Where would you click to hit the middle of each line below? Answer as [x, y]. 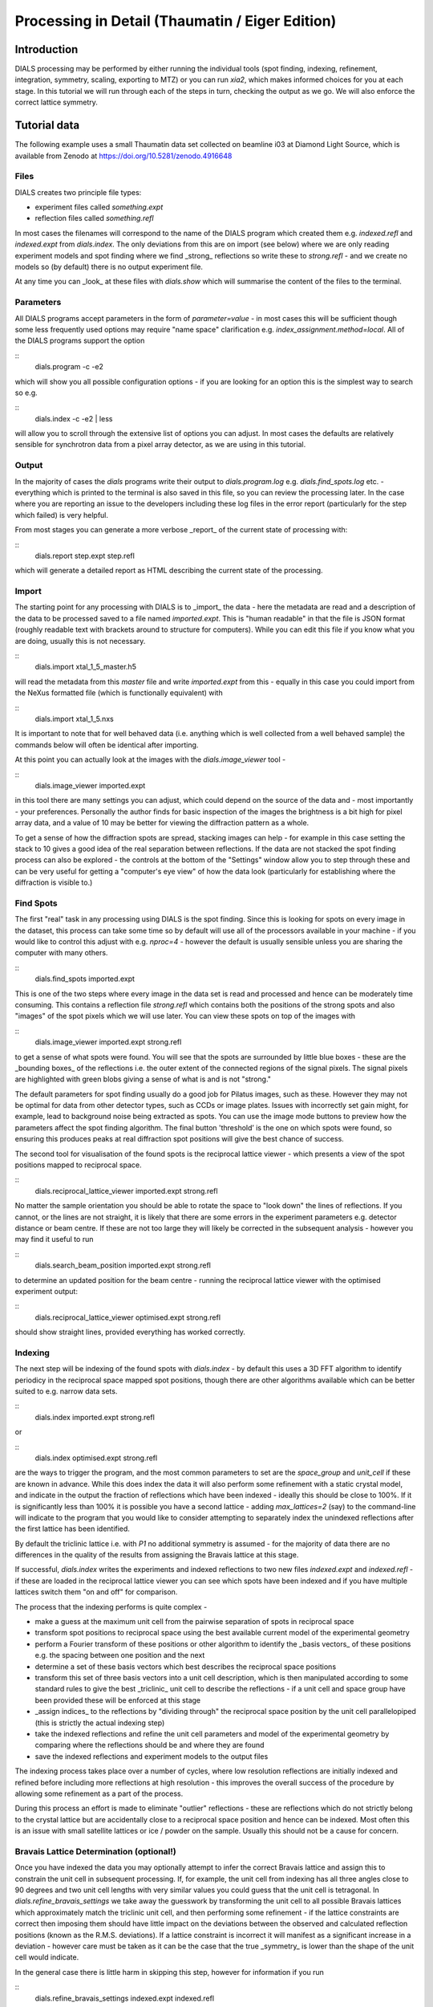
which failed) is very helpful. [61, 515]
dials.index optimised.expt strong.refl [96, 1458]
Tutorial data [47, 126]
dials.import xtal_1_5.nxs [74, 719]
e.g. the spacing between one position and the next [120, 1655]
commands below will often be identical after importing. [107, 745]
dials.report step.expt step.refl [85, 556]
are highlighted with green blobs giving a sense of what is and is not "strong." [143, 1079]
